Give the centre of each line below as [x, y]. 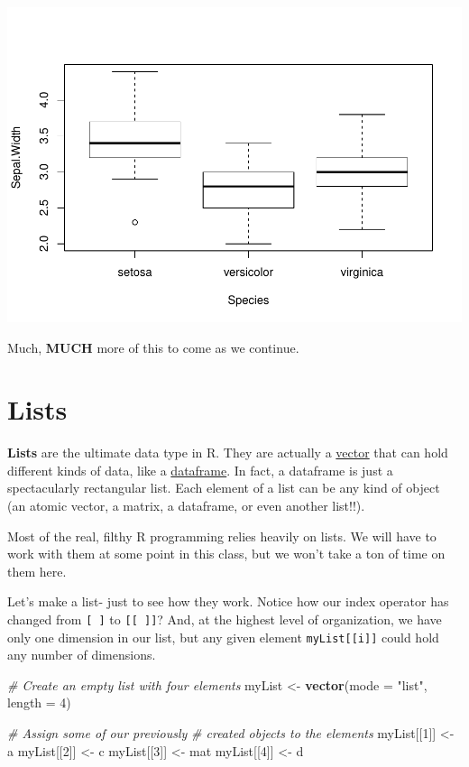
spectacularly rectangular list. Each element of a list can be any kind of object [224, 488]
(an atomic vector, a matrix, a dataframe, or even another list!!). [186, 506]
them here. [37, 571]
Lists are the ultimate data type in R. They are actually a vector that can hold [228, 453]
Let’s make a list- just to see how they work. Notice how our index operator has [228, 601]
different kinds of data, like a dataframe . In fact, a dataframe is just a [200, 470]
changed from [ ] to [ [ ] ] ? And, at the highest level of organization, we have [225, 619]
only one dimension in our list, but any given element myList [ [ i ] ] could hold [223, 637]
